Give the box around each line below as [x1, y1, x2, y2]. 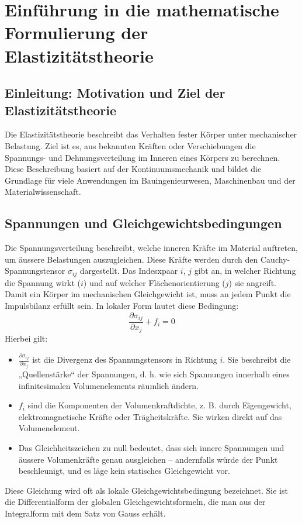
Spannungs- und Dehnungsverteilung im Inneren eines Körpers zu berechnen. [5, 151, 280, 163]
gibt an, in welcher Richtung [194, 264, 296, 277]
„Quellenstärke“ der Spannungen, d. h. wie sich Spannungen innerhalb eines [18, 367, 290, 380]
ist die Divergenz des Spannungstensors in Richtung [32, 353, 217, 366]
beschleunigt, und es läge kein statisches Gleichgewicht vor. [18, 464, 230, 477]
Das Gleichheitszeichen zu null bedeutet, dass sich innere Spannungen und [18, 441, 284, 453]
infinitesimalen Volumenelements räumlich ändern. [18, 379, 199, 391]
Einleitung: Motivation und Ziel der [5, 84, 225, 102]
